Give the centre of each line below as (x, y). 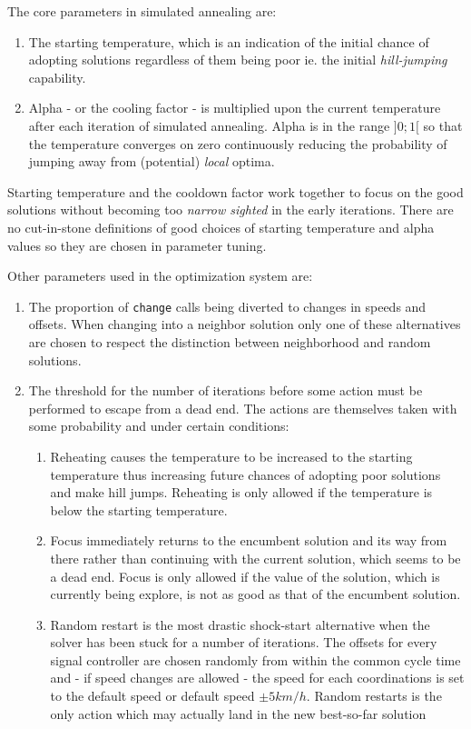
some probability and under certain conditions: (159, 426)
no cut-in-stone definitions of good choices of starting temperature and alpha (221, 227)
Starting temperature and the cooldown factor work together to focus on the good (235, 191)
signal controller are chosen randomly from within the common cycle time (255, 659)
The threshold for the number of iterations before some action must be (226, 390)
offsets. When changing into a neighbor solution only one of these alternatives (245, 324)
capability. (57, 77)
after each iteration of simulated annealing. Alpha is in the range (209, 125)
